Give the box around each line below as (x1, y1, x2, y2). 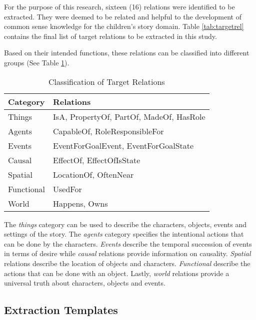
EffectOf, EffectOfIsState (53, 154, 140, 166)
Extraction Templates (4, 302, 118, 318)
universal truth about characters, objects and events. (4, 278, 165, 288)
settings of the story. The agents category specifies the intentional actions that (4, 229, 244, 239)
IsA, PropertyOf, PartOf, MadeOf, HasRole (53, 110, 205, 122)
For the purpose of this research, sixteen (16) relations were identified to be (4, 1, 235, 11)
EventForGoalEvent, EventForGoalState (53, 139, 194, 151)
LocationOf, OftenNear (53, 168, 134, 180)
